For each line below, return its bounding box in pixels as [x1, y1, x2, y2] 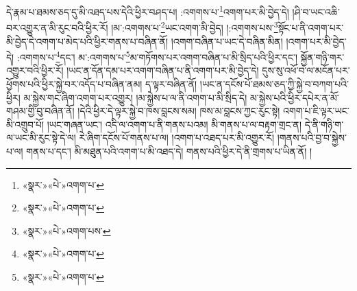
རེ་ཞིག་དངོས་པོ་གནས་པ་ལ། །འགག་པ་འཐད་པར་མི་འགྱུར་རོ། [79, 130, 275, 145]
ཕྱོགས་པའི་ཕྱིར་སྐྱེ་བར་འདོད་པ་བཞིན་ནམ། [6, 76, 143, 91]
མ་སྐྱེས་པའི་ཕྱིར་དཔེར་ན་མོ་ [249, 90, 339, 104]
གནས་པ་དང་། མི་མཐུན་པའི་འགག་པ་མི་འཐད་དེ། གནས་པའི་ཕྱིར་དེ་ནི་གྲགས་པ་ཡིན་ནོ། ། [26, 143, 312, 158]
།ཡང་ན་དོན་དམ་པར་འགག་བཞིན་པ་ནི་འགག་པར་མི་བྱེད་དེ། [66, 63, 259, 78]
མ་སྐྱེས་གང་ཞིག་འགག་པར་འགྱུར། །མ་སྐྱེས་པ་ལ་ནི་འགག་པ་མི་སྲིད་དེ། [23, 90, 247, 104]
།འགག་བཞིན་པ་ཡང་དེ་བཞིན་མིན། [171, 34, 283, 48]
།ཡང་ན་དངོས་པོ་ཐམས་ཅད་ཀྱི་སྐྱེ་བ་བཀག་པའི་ [199, 76, 349, 91]
